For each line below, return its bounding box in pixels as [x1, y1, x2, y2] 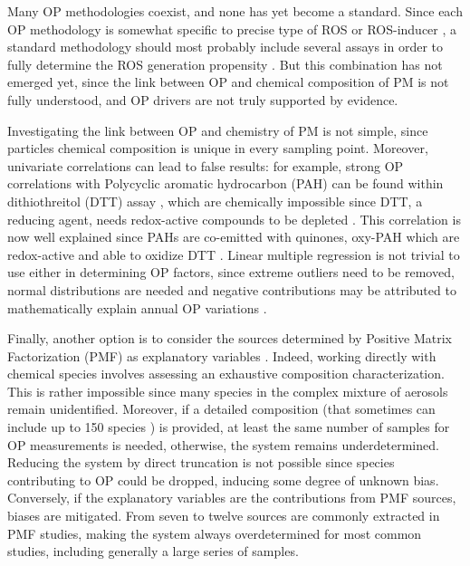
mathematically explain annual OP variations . [7, 298, 267, 317]
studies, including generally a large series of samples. [7, 542, 299, 561]
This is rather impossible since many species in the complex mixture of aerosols [7, 381, 448, 400]
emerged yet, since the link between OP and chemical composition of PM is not [7, 72, 449, 91]
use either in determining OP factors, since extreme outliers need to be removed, [7, 263, 455, 282]
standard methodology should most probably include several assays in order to [7, 37, 444, 56]
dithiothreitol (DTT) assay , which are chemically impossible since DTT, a [7, 191, 423, 210]
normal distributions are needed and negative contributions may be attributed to [7, 280, 456, 299]
